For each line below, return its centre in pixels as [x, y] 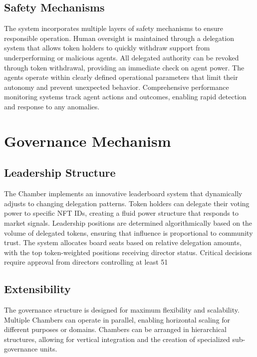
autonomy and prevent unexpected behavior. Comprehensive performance [117, 87]
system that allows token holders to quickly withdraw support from [107, 48]
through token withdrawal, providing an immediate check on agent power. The [124, 67]
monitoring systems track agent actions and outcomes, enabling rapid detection [125, 97]
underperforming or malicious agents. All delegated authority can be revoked [122, 57]
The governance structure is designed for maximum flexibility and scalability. [122, 310]
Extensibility [37, 289]
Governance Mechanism [88, 141]
